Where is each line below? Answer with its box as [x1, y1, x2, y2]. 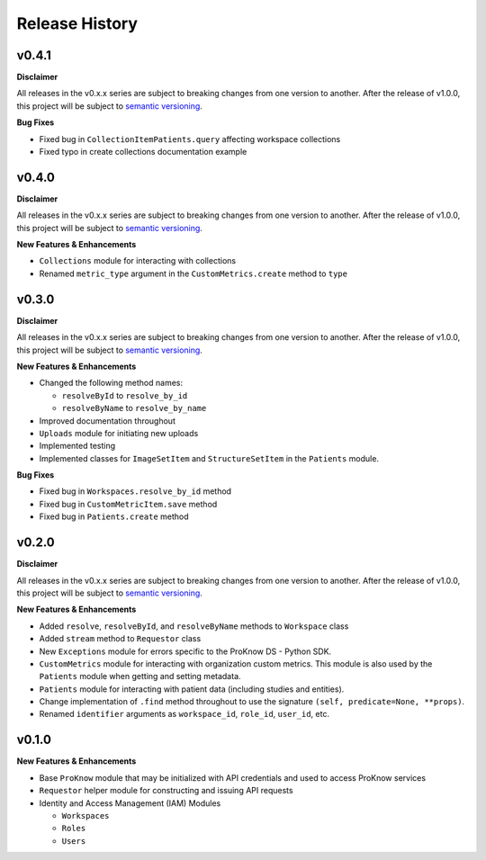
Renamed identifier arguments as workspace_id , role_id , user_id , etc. [39, 709, 330, 720]
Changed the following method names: [39, 378, 184, 389]
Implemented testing [39, 441, 116, 452]
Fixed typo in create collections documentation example [39, 147, 247, 157]
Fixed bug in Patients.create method [39, 511, 189, 522]
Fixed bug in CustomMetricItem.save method [39, 498, 218, 509]
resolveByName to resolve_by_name [61, 403, 207, 414]
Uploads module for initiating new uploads [39, 427, 199, 438]
